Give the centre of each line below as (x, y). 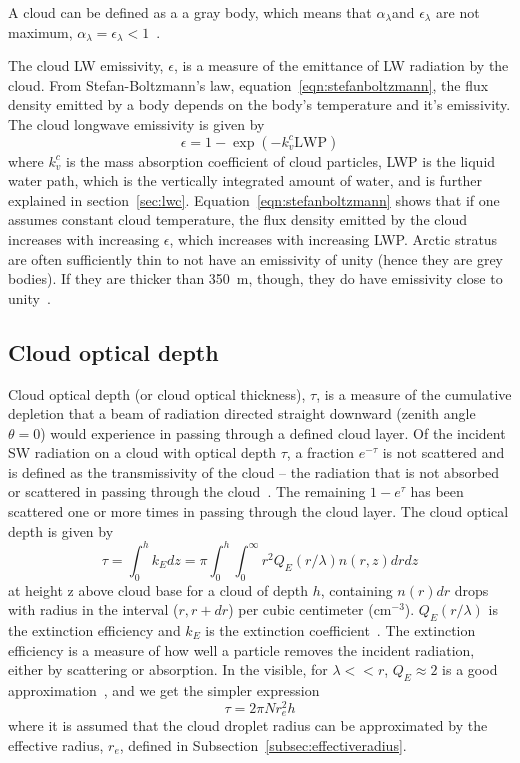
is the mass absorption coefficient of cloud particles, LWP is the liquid (280, 160)
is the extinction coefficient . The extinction (340, 629)
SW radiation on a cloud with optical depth (142, 452)
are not (458, 12)
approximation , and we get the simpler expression (164, 689)
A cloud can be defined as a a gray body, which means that (190, 12)
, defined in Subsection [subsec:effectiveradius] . (263, 744)
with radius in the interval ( (93, 609)
